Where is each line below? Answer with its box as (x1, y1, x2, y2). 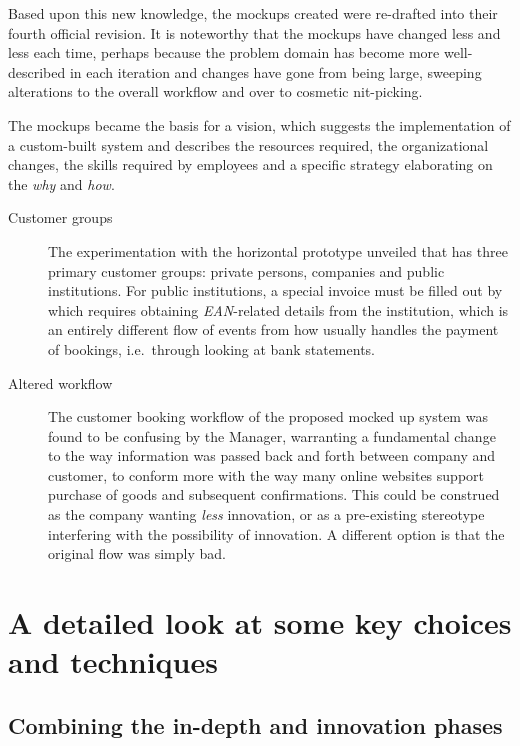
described (8, 61, 66, 82)
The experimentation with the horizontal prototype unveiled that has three (48, 240, 508, 261)
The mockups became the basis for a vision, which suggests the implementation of (8, 114, 511, 135)
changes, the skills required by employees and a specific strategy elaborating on (8, 154, 493, 175)
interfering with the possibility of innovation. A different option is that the (48, 523, 505, 544)
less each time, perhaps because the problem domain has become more (8, 42, 440, 63)
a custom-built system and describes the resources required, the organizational (8, 134, 489, 155)
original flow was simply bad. (48, 543, 226, 564)
